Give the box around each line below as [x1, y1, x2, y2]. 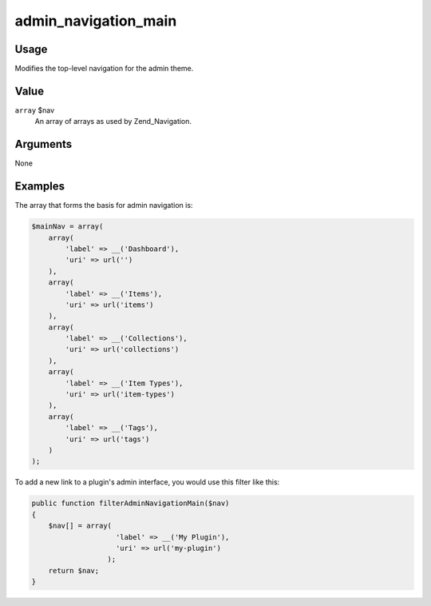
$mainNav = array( [31, 222, 104, 231]
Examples [14, 180, 65, 193]
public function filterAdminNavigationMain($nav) [31, 499, 230, 508]
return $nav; [48, 566, 100, 575]
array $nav [14, 105, 55, 115]
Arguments [14, 138, 73, 151]
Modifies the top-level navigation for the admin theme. [14, 64, 194, 74]
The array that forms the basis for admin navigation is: [14, 201, 193, 210]
